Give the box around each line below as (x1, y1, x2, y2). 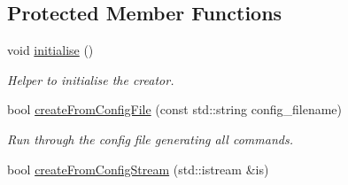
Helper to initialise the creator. (7, 70, 174, 89)
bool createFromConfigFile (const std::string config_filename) (7, 100, 342, 119)
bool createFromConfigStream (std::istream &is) (7, 159, 269, 178)
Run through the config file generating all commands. (7, 129, 293, 148)
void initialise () (7, 41, 94, 59)
